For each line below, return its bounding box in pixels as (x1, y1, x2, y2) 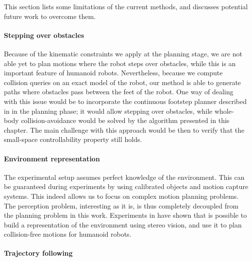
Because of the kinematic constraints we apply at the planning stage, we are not (4, 48, 242, 58)
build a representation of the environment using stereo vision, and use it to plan (4, 219, 242, 229)
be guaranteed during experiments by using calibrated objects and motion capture (4, 181, 249, 191)
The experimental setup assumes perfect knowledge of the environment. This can (4, 172, 245, 182)
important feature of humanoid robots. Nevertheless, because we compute (4, 68, 223, 78)
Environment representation (4, 153, 100, 163)
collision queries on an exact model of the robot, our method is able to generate (4, 77, 241, 87)
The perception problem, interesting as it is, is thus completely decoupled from (4, 200, 239, 210)
